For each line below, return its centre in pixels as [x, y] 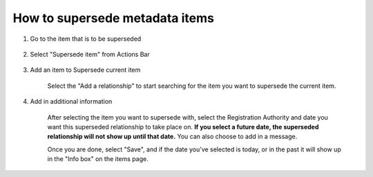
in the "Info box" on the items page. [98, 159]
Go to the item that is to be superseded [86, 39]
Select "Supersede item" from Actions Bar [90, 54]
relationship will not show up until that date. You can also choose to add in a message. [172, 137]
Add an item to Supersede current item [85, 70]
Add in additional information [71, 102]
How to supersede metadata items [113, 18]
